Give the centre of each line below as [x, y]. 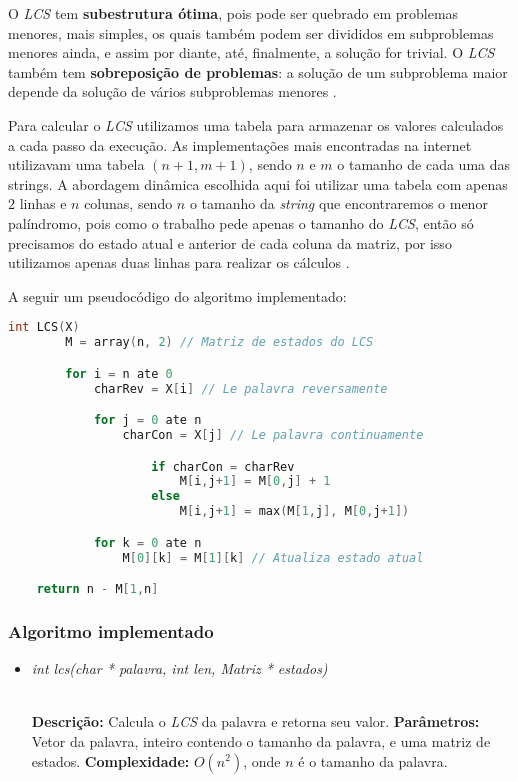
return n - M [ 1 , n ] [97, 589]
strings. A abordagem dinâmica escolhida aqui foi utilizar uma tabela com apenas [258, 183]
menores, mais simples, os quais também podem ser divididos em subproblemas [251, 32]
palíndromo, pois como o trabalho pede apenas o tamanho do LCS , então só [241, 222]
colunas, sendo [128, 203]
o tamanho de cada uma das [424, 164]
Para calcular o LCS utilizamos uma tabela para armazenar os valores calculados [256, 124]
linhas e [43, 203]
